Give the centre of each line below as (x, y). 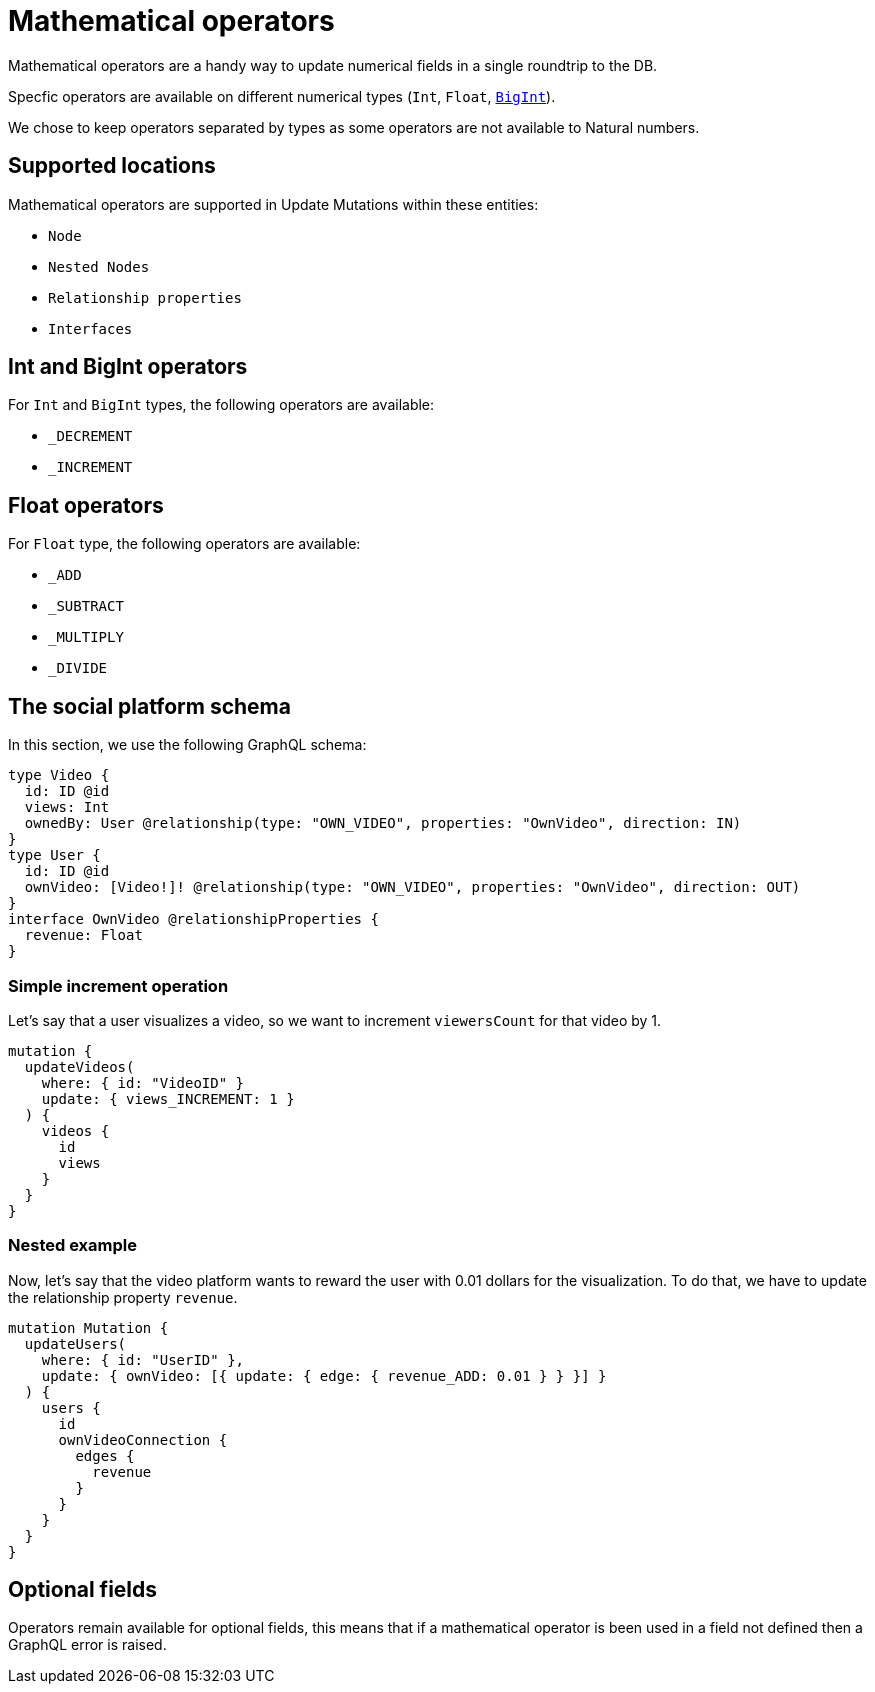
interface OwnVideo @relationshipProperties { (193, 919)
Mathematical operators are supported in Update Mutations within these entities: (273, 204)
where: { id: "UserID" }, (143, 1359)
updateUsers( (75, 1343)
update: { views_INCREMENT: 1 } (168, 1098)
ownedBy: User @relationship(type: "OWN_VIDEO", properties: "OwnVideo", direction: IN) (383, 823)
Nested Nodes (99, 266)
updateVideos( (79, 1066)
